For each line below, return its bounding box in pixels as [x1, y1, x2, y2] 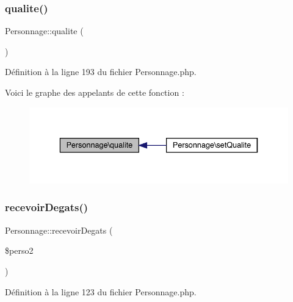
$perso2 [5, 244, 34, 257]
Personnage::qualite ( [5, 24, 84, 37]
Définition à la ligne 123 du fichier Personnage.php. [5, 285, 197, 298]
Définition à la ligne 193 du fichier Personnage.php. [5, 65, 197, 78]
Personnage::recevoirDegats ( [5, 223, 113, 236]
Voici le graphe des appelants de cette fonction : [5, 86, 184, 98]
